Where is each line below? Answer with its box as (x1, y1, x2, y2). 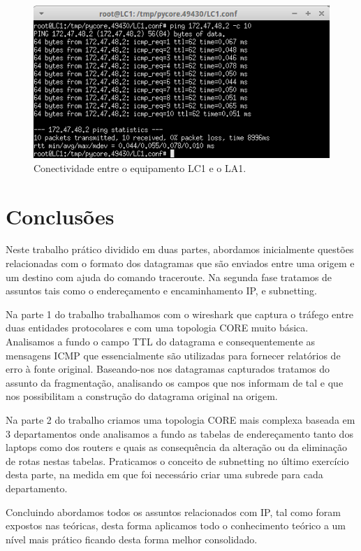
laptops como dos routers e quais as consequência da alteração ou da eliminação (6, 440, 347, 455)
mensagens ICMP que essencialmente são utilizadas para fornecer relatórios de (6, 348, 341, 362)
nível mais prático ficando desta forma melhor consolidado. (6, 531, 258, 546)
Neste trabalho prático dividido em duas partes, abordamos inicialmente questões (6, 242, 354, 257)
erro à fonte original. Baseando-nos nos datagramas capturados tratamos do (6, 362, 330, 376)
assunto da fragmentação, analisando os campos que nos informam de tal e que (6, 375, 344, 389)
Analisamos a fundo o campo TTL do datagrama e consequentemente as (6, 334, 316, 349)
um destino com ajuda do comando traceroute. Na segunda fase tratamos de (6, 269, 332, 284)
